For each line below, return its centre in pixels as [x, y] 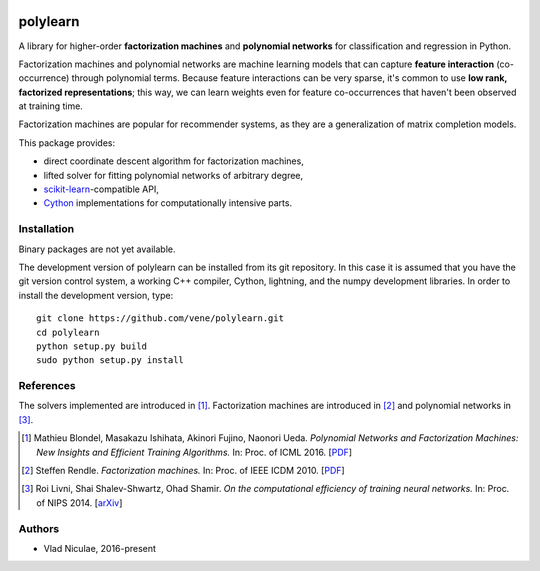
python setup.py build [92, 346]
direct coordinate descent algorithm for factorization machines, [173, 161]
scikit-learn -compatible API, [101, 189]
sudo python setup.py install [110, 360]
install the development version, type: [96, 295]
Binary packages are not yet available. [97, 249]
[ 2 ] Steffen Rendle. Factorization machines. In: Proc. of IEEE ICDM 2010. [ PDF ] [183, 470]
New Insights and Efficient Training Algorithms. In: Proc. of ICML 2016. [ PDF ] [194, 452]
